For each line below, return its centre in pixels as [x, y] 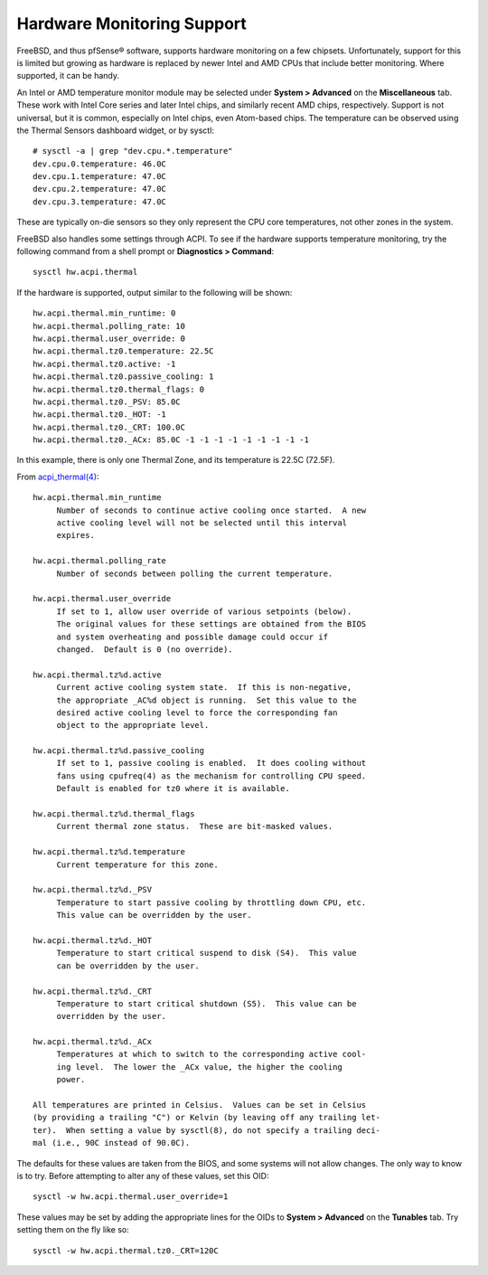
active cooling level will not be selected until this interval [202, 523]
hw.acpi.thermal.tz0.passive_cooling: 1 [123, 377]
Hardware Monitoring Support [132, 24]
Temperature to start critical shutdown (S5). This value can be [206, 1003]
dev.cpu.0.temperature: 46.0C [100, 164]
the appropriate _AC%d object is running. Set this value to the [206, 700]
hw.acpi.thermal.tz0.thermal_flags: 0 [119, 389]
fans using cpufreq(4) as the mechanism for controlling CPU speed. [211, 776]
